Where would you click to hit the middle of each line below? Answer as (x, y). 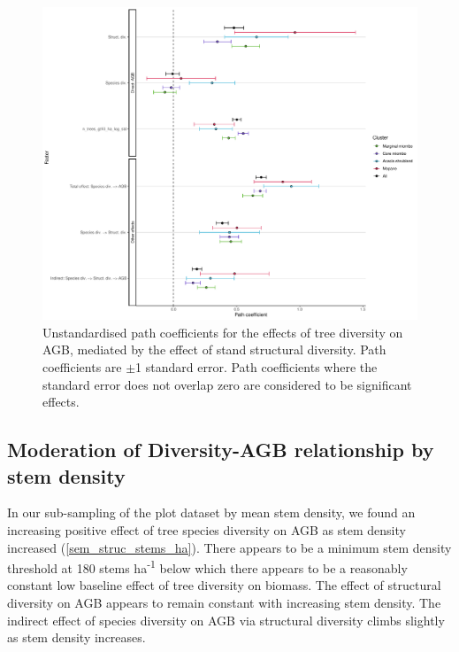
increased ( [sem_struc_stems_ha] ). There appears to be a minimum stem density (229, 547)
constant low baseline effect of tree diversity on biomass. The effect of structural (224, 585)
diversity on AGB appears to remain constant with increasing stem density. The (224, 602)
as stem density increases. (76, 637)
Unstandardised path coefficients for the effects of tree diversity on (223, 332)
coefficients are (82, 366)
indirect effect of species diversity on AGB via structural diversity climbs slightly (226, 620)
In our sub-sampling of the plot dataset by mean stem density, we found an (211, 512)
